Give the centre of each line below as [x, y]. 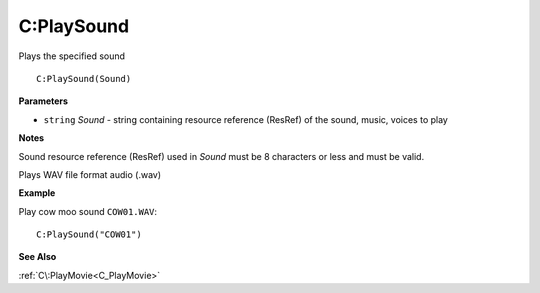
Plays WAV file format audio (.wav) [90, 174]
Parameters [43, 101]
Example [37, 193]
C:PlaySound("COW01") [89, 234]
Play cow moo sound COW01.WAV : [88, 211]
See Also [37, 257]
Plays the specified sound [71, 56]
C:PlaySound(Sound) [84, 78]
